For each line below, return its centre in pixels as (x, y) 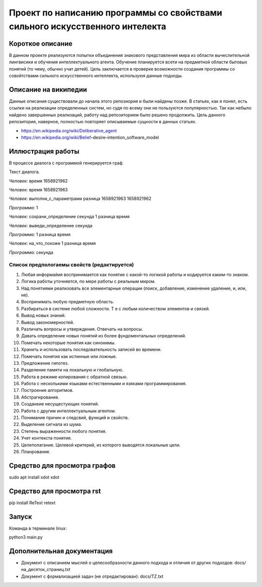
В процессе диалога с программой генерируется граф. (66, 163)
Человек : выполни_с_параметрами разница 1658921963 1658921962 (80, 199)
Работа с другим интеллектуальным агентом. (68, 411)
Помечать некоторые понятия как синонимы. (68, 343)
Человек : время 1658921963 (38, 189)
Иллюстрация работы (44, 151)
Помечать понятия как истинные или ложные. (69, 356)
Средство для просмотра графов (62, 466)
